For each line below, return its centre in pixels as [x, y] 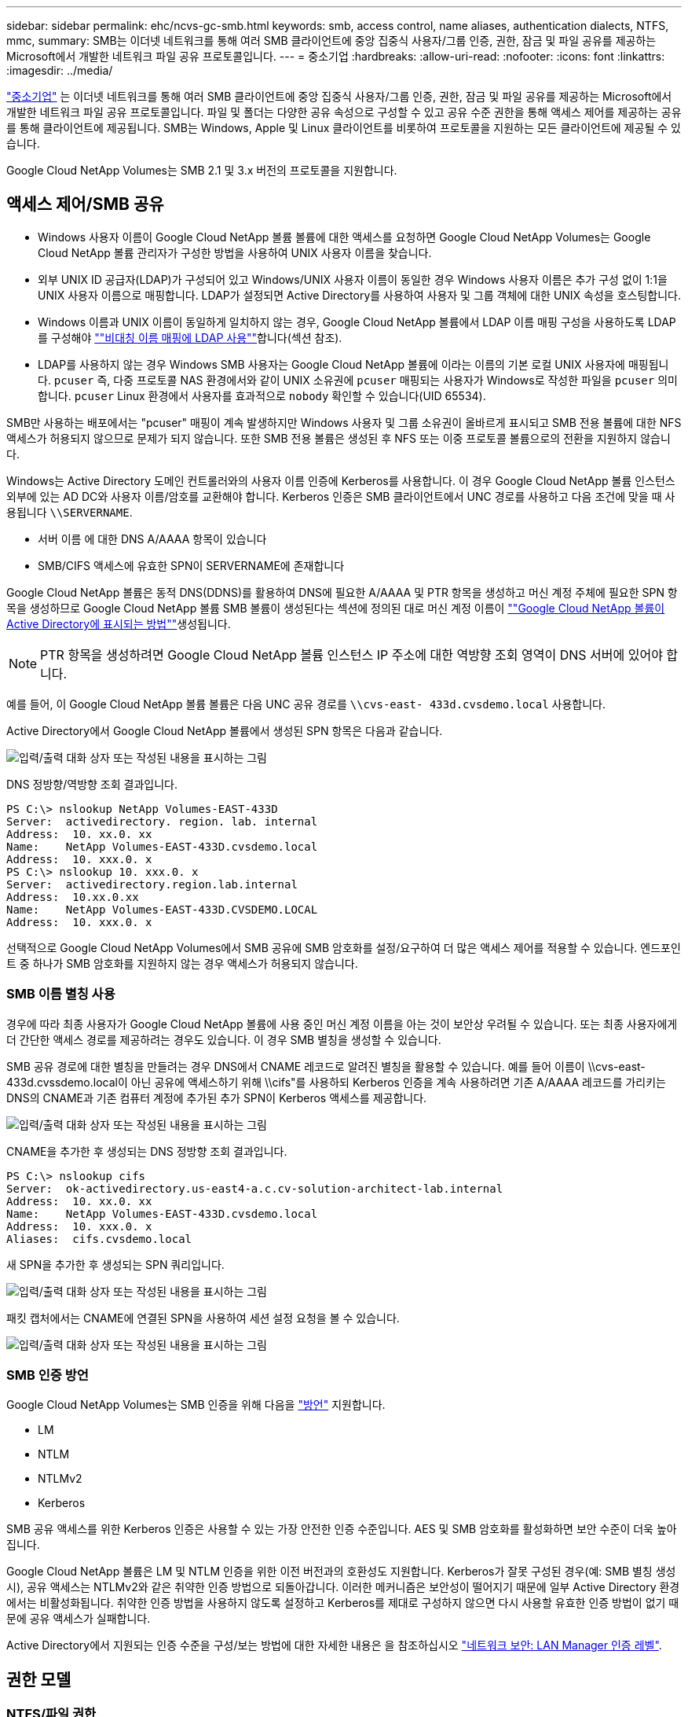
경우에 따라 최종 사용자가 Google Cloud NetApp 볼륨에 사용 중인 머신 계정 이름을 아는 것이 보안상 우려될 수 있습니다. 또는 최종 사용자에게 [342, 1024]
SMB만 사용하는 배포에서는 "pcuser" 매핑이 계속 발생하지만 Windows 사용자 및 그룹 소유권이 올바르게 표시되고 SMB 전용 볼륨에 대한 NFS [344, 422]
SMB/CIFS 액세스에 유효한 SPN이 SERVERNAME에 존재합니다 [191, 565]
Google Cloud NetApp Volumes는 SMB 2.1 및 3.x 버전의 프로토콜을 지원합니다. [202, 170]
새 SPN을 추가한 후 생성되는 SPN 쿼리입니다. [115, 1264]
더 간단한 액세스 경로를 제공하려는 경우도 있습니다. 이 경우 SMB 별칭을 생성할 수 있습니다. [224, 1039]
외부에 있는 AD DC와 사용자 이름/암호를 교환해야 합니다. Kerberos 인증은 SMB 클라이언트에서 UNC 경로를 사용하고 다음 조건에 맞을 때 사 [341, 496]
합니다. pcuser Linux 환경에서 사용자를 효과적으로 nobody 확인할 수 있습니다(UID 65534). [262, 395]
